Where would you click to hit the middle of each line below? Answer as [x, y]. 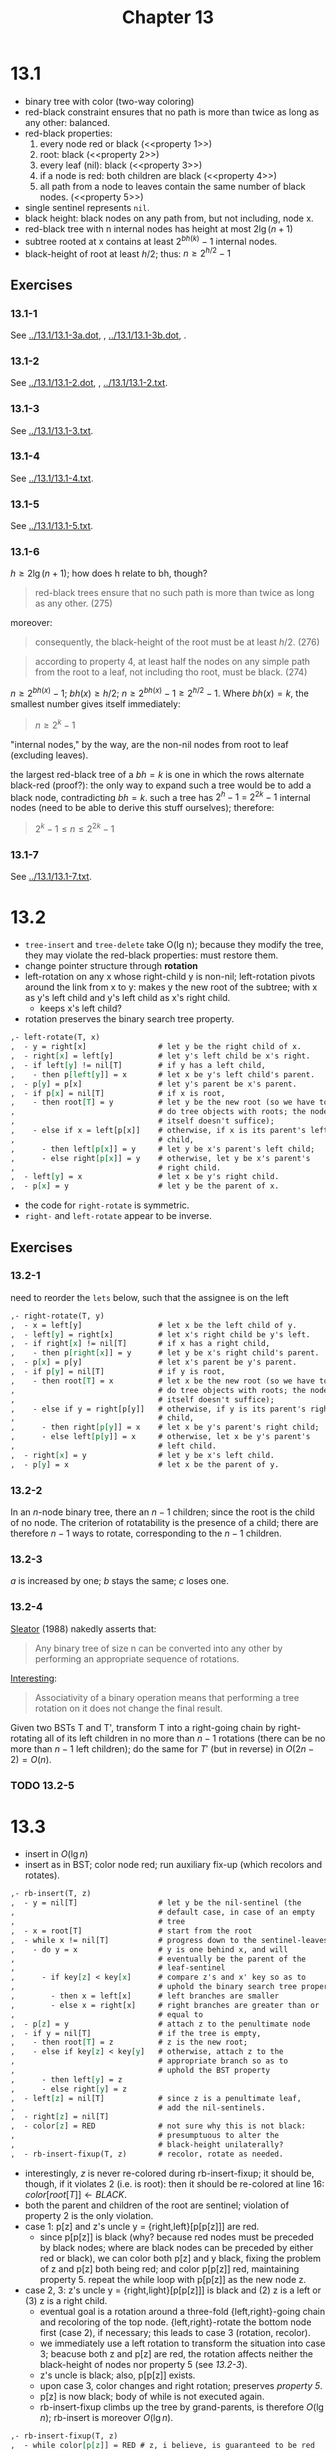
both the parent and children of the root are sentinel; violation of [157, 2205]
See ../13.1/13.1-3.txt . [52, 430]
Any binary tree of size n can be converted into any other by [158, 1648]
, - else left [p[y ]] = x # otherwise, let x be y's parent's [160, 1437]
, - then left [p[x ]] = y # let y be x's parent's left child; [162, 1149]
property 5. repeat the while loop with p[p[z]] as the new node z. [173, 2279]
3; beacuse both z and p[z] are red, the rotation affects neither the [176, 2353]
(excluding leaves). [49, 755]
